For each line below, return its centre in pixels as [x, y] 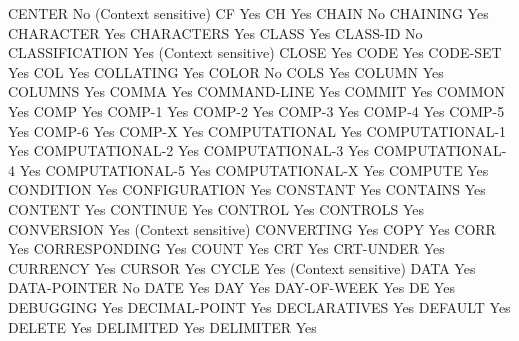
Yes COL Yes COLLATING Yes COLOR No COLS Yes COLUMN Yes [226, 71]
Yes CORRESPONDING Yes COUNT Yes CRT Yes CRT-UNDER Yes [226, 248]
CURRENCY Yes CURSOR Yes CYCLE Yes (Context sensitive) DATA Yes [242, 267]
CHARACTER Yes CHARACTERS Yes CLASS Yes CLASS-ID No [215, 32]
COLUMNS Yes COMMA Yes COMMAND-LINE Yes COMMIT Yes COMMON [256, 91]
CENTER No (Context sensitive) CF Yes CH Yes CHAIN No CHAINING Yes [248, 13]
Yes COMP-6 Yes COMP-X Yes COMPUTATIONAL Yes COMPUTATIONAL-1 [257, 130]
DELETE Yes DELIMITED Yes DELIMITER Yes [162, 326]
